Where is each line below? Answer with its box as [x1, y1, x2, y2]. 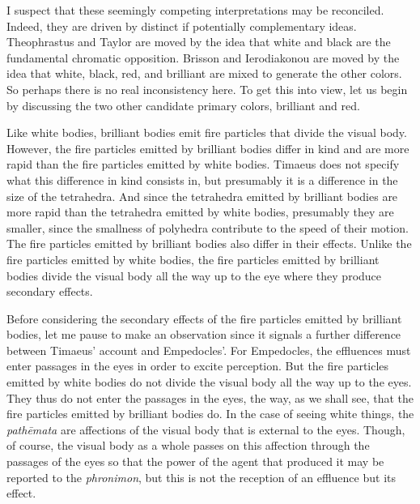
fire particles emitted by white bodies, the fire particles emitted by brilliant [6, 250, 380, 267]
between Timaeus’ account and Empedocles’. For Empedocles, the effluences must [6, 341, 411, 358]
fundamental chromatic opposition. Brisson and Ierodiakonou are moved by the [6, 49, 400, 66]
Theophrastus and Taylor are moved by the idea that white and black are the [6, 33, 391, 50]
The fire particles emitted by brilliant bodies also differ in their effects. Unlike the [6, 235, 412, 252]
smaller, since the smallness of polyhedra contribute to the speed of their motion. [6, 219, 409, 236]
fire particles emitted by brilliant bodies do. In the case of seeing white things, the [6, 405, 414, 422]
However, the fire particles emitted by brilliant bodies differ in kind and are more [6, 139, 409, 156]
